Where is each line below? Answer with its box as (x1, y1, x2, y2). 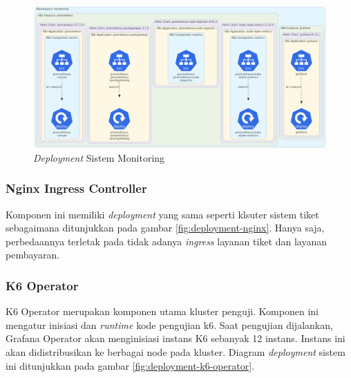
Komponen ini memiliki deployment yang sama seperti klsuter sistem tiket (6, 207, 319, 221)
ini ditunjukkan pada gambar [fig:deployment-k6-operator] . (6, 358, 254, 372)
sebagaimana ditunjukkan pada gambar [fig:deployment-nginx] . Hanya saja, (6, 220, 325, 235)
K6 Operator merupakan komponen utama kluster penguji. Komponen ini (6, 304, 319, 319)
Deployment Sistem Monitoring (33, 150, 165, 164)
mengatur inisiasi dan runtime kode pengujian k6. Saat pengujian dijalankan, (6, 317, 333, 332)
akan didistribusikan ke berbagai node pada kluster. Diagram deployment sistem (6, 344, 345, 359)
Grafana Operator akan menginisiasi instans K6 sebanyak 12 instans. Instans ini (6, 331, 345, 346)
